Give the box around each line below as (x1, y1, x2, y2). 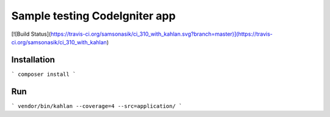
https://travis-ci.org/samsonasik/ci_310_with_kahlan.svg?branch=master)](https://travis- (50, 30, 273, 38)
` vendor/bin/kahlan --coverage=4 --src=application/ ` (11, 102, 183, 109)
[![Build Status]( (11, 30, 51, 38)
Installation (11, 55, 55, 65)
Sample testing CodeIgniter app (11, 9, 176, 22)
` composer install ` (11, 70, 76, 78)
